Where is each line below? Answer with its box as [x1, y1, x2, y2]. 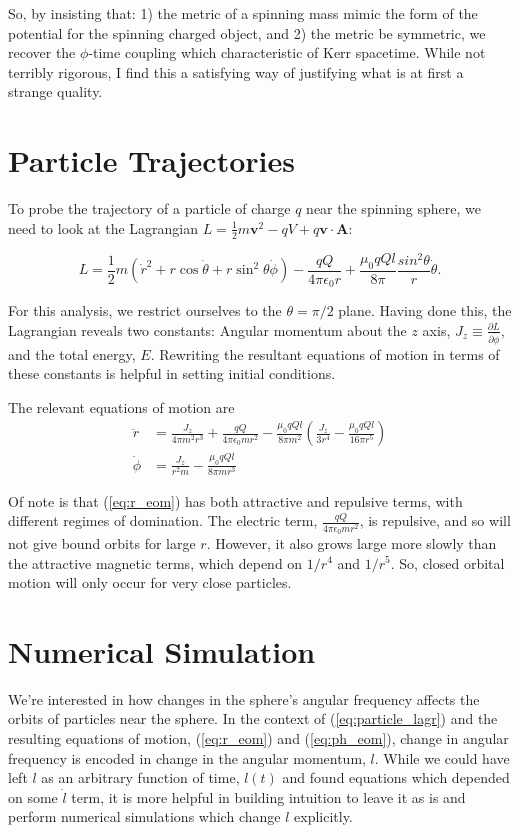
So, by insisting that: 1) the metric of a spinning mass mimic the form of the [8, 3, 478, 23]
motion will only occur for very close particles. [8, 572, 292, 593]
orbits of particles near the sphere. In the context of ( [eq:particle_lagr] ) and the [8, 708, 498, 729]
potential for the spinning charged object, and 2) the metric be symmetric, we [8, 22, 486, 43]
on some [8, 786, 58, 807]
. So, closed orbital [390, 552, 505, 573]
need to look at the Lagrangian [8, 217, 199, 238]
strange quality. [8, 81, 103, 102]
